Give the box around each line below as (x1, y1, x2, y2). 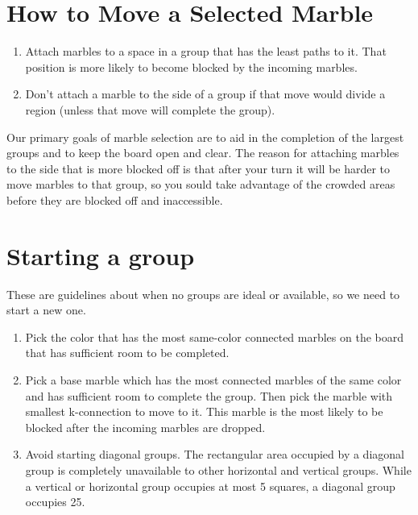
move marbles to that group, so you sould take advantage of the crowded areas (6, 176, 395, 193)
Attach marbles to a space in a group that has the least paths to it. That (25, 43, 387, 60)
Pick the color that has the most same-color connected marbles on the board (25, 328, 404, 345)
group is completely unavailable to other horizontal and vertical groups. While (25, 461, 412, 478)
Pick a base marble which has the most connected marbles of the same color (25, 371, 402, 388)
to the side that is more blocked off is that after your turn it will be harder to (6, 160, 391, 177)
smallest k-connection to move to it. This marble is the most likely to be (25, 403, 383, 420)
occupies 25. (25, 493, 85, 510)
